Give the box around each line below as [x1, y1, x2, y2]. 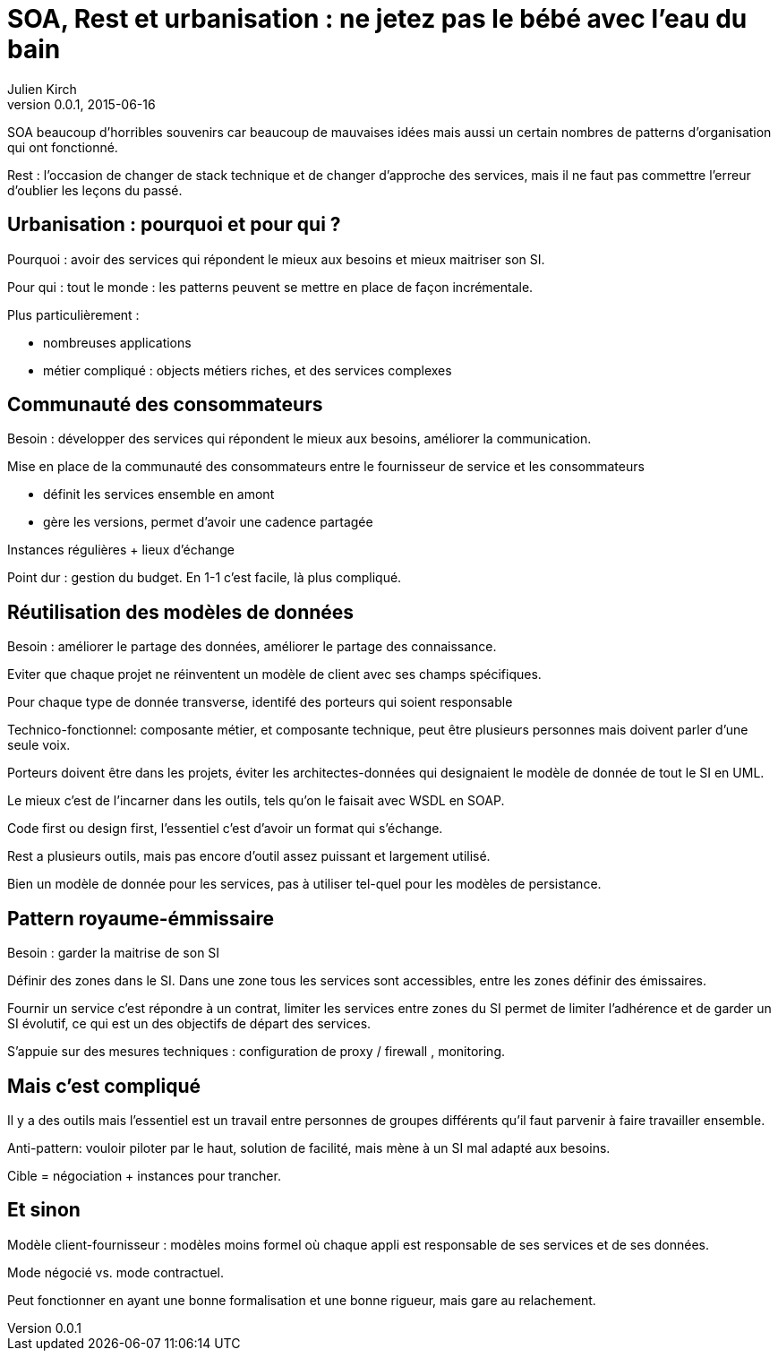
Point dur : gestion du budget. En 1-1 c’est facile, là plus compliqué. [7, 570, 402, 586]
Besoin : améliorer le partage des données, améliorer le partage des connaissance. [7, 639, 497, 655]
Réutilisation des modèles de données [7, 600, 355, 623]
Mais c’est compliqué [7, 1074, 201, 1097]
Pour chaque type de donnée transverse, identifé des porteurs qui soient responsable [7, 694, 513, 710]
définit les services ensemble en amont [43, 486, 275, 503]
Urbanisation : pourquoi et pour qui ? [7, 213, 341, 236]
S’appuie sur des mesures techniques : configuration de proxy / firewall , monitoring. [7, 1044, 506, 1060]
